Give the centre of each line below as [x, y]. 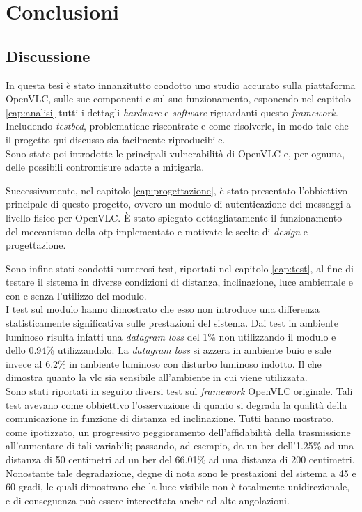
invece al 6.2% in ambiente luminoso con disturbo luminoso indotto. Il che [164, 363]
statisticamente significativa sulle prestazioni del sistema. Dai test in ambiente [172, 323]
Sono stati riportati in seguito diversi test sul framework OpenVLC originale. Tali [179, 391]
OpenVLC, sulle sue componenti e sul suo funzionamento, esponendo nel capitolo [179, 99]
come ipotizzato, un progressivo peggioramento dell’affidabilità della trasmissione [178, 432]
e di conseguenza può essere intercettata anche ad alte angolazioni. [148, 500]
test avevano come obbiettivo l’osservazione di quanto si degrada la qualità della [176, 404]
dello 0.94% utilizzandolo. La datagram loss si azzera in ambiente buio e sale [168, 350]
